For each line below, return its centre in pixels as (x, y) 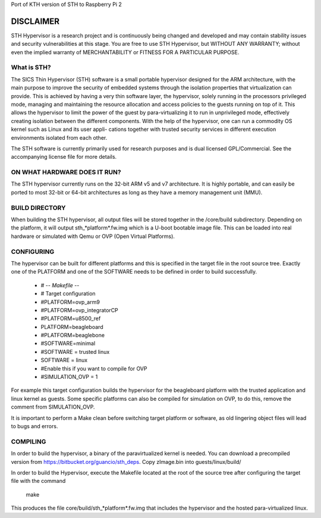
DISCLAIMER (35, 21)
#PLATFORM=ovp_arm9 (70, 302)
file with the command (38, 481)
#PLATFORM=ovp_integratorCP (79, 310)
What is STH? (31, 67)
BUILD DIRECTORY (38, 208)
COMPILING (29, 441)
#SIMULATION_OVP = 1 (69, 377)
